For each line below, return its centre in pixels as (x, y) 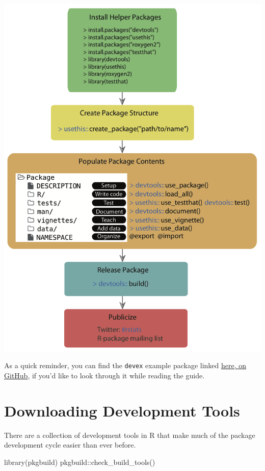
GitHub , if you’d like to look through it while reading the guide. (104, 375)
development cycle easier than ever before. (70, 445)
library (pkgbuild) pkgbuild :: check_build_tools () (80, 462)
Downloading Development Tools (122, 410)
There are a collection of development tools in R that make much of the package (130, 435)
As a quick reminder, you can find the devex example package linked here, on (125, 365)
